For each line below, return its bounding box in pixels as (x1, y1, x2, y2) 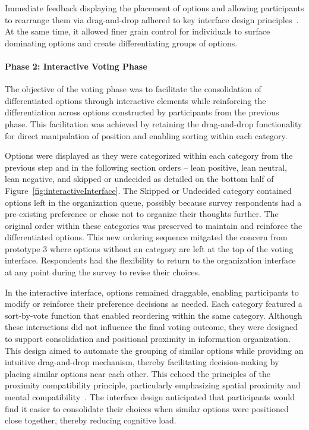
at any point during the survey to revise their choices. (5, 266, 200, 278)
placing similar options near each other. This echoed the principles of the (5, 367, 270, 379)
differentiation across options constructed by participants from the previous (5, 106, 279, 118)
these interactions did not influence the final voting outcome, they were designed (5, 321, 298, 333)
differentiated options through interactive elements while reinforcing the (5, 94, 266, 106)
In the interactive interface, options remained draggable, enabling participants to (5, 285, 299, 298)
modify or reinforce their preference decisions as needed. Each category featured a (5, 297, 302, 310)
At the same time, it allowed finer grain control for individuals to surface (5, 25, 270, 37)
